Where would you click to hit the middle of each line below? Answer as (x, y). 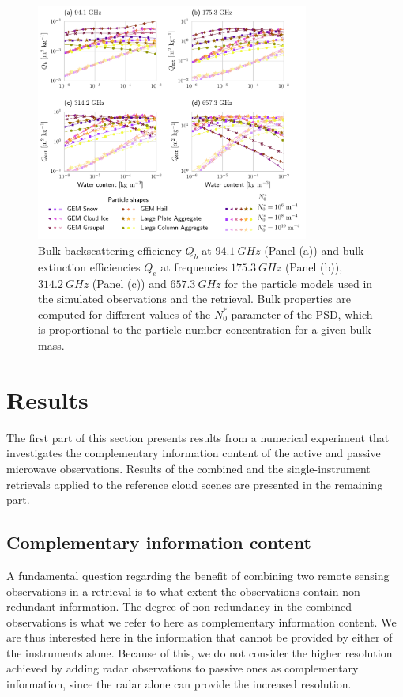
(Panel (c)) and (129, 283)
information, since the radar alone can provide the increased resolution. (179, 684)
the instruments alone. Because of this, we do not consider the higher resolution (200, 652)
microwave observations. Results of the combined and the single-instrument (188, 468)
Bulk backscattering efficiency (110, 250)
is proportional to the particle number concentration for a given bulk (205, 330)
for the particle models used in (299, 283)
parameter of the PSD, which (302, 314)
